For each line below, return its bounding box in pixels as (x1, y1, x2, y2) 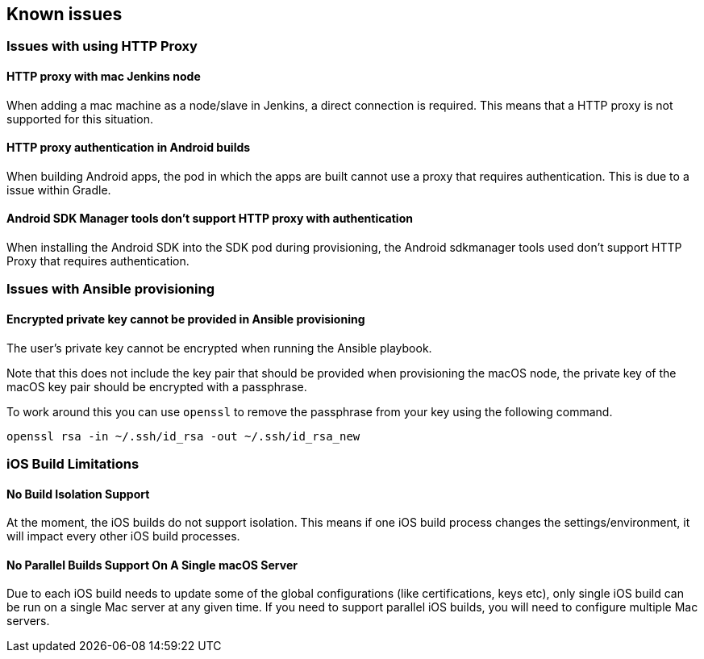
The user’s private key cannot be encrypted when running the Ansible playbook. (6, 340, 432, 355)
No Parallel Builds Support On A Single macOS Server (6, 557, 298, 572)
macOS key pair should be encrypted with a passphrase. (6, 379, 307, 394)
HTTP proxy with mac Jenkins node (6, 69, 201, 84)
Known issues (6, 4, 123, 24)
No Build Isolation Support (6, 486, 150, 501)
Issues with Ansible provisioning (6, 281, 215, 298)
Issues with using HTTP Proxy (6, 38, 198, 55)
